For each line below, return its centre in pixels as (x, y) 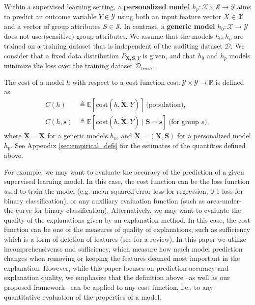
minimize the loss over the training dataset (69, 65)
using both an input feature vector (170, 16)
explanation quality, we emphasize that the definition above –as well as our (117, 277)
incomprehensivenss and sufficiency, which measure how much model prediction (123, 248)
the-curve (18, 210)
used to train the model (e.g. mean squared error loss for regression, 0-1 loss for (124, 191)
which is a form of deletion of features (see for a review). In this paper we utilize (125, 239)
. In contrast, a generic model (167, 26)
